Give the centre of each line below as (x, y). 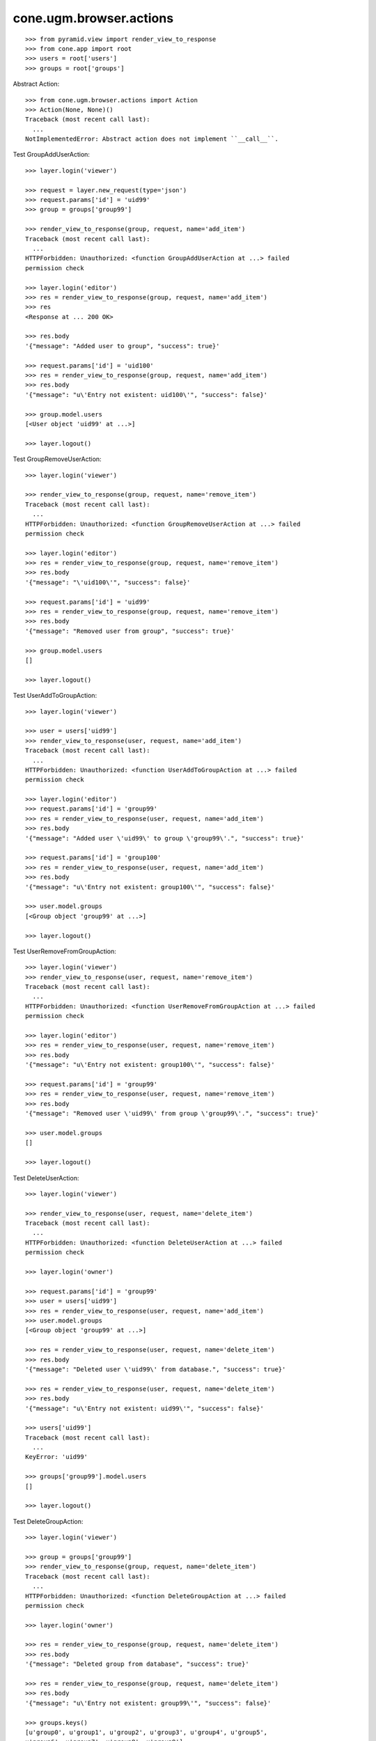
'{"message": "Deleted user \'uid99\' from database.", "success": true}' (156, 1369)
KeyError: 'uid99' (57, 1457)
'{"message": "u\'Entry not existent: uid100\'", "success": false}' (147, 395)
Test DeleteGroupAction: (48, 1521)
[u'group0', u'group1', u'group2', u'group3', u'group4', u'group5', (147, 1732)
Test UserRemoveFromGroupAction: (64, 951)
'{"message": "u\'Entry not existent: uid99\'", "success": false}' (144, 1408)
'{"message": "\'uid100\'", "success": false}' (108, 582)
